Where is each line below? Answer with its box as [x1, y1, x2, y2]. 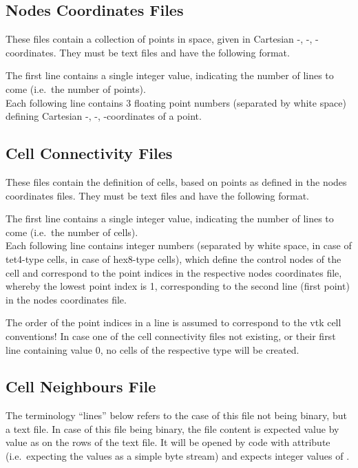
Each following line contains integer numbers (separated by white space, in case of [6, 238, 352, 253]
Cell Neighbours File [6, 376, 156, 397]
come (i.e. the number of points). [6, 81, 146, 96]
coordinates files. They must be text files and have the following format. [6, 188, 309, 202]
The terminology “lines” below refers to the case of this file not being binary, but [6, 408, 347, 423]
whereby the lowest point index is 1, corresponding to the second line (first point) [6, 279, 350, 293]
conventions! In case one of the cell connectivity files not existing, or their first [6, 328, 336, 343]
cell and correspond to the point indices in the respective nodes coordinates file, [6, 265, 342, 279]
